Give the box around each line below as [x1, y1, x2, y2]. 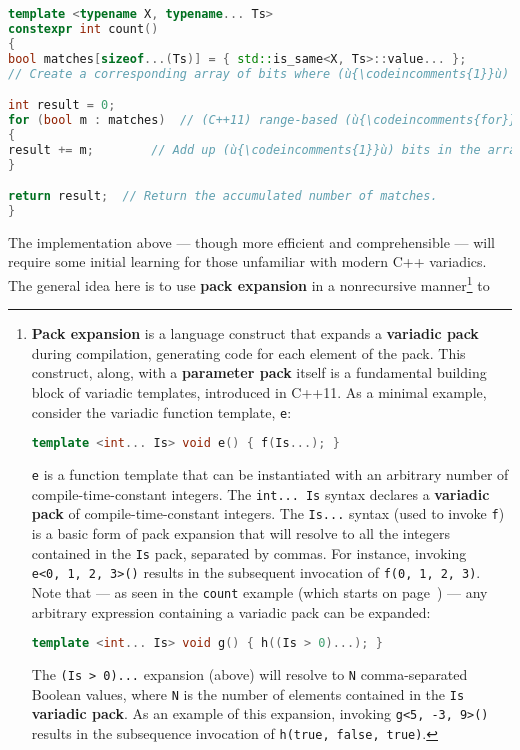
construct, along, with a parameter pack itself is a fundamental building [31, 362, 487, 383]
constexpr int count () [8, 21, 159, 36]
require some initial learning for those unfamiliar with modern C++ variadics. [8, 251, 487, 272]
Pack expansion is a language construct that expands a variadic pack [31, 323, 479, 344]
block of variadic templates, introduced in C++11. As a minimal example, [31, 382, 487, 403]
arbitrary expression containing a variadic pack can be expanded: [31, 601, 431, 622]
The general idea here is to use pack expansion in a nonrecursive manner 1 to [8, 272, 490, 295]
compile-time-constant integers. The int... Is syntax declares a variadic [31, 483, 490, 504]
